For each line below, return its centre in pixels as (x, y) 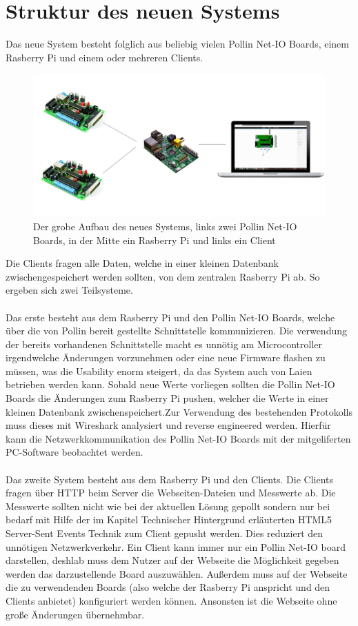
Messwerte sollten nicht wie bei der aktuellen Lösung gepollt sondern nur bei (168, 506)
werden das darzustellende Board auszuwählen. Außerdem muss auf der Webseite (177, 573)
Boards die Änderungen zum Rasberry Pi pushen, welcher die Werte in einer (167, 398)
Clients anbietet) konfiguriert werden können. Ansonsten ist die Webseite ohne (171, 600)
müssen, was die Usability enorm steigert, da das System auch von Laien (159, 371)
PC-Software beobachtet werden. (74, 452)
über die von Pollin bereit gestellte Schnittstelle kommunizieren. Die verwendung (176, 331)
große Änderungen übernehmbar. (75, 614)
